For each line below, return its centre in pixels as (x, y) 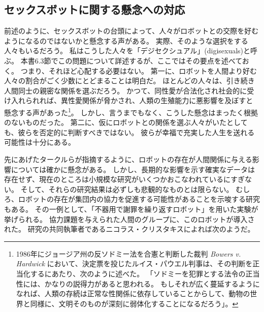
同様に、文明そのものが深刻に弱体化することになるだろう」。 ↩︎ (134, 303)
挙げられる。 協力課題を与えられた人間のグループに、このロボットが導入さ (129, 219)
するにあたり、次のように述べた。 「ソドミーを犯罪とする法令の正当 (145, 273)
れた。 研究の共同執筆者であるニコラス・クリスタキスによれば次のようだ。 (129, 229)
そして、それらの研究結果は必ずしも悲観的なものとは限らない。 (127, 189)
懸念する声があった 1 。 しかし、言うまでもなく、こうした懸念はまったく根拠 (131, 111)
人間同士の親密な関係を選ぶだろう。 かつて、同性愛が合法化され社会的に (126, 90)
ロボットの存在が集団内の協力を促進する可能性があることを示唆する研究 (139, 199)
